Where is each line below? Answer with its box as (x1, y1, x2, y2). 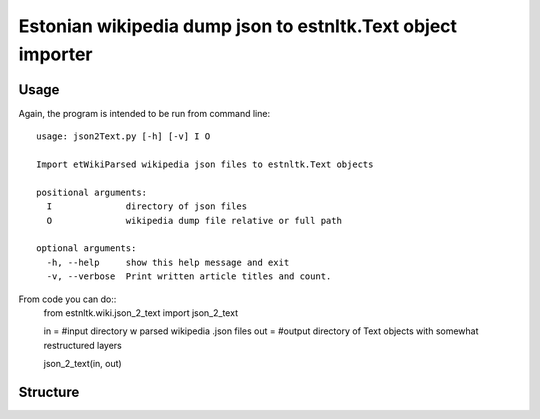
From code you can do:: (18, 293, 117, 305)
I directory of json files (46, 201, 248, 212)
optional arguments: (36, 243, 137, 254)
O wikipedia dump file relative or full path (46, 215, 342, 226)
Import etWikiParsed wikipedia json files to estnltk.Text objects (36, 159, 374, 170)
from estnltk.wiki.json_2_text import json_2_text (43, 306, 239, 319)
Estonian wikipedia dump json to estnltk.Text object (18, 15, 458, 37)
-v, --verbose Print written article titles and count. (46, 271, 332, 282)
